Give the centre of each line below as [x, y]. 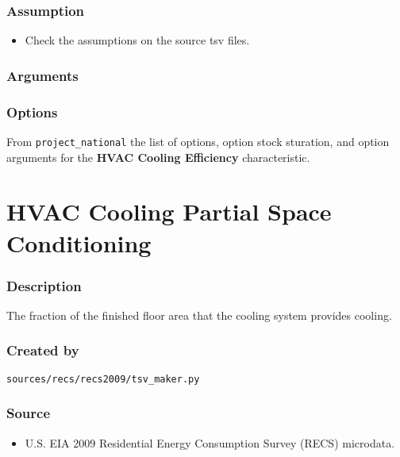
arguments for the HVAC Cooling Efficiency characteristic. [158, 157]
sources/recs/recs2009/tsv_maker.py [103, 379]
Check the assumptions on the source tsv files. [137, 40]
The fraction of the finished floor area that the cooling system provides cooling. [199, 315]
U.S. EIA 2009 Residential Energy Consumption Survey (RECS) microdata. [210, 442]
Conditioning [79, 242]
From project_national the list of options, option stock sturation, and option [198, 141]
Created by [43, 350]
